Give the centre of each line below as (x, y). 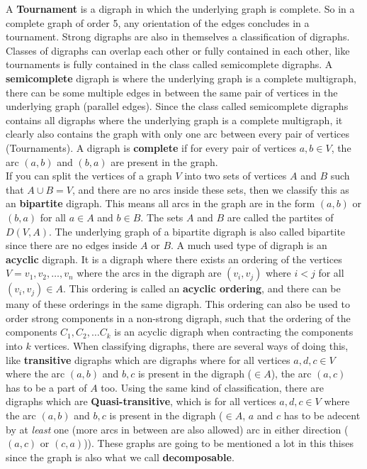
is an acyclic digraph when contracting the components (234, 332)
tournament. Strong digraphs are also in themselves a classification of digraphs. (178, 37)
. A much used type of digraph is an (249, 245)
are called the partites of (280, 217)
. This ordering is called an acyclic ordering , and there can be (202, 288)
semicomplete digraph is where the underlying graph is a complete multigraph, (181, 78)
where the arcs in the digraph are (149, 273)
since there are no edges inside (72, 245)
